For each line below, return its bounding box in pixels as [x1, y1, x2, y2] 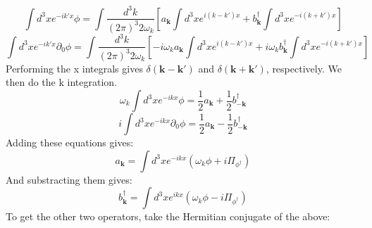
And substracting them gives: [6, 172, 132, 186]
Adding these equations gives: [6, 135, 134, 149]
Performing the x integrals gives [6, 61, 143, 75]
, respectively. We [266, 61, 342, 75]
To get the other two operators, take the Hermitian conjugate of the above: [6, 209, 330, 224]
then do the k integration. [6, 75, 117, 89]
